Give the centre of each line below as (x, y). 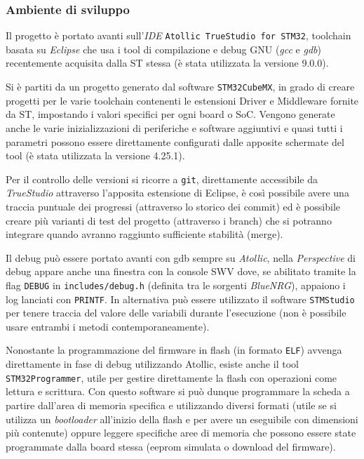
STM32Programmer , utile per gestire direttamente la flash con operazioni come (171, 377)
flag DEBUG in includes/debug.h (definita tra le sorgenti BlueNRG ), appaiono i (176, 285)
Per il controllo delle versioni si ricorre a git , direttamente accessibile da (162, 179)
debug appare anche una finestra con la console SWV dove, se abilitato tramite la (181, 271)
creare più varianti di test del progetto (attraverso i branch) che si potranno (169, 220)
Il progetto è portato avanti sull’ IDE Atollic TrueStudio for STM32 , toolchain (178, 35)
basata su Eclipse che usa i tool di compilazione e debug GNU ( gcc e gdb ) (163, 49)
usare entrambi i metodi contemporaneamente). (108, 326)
